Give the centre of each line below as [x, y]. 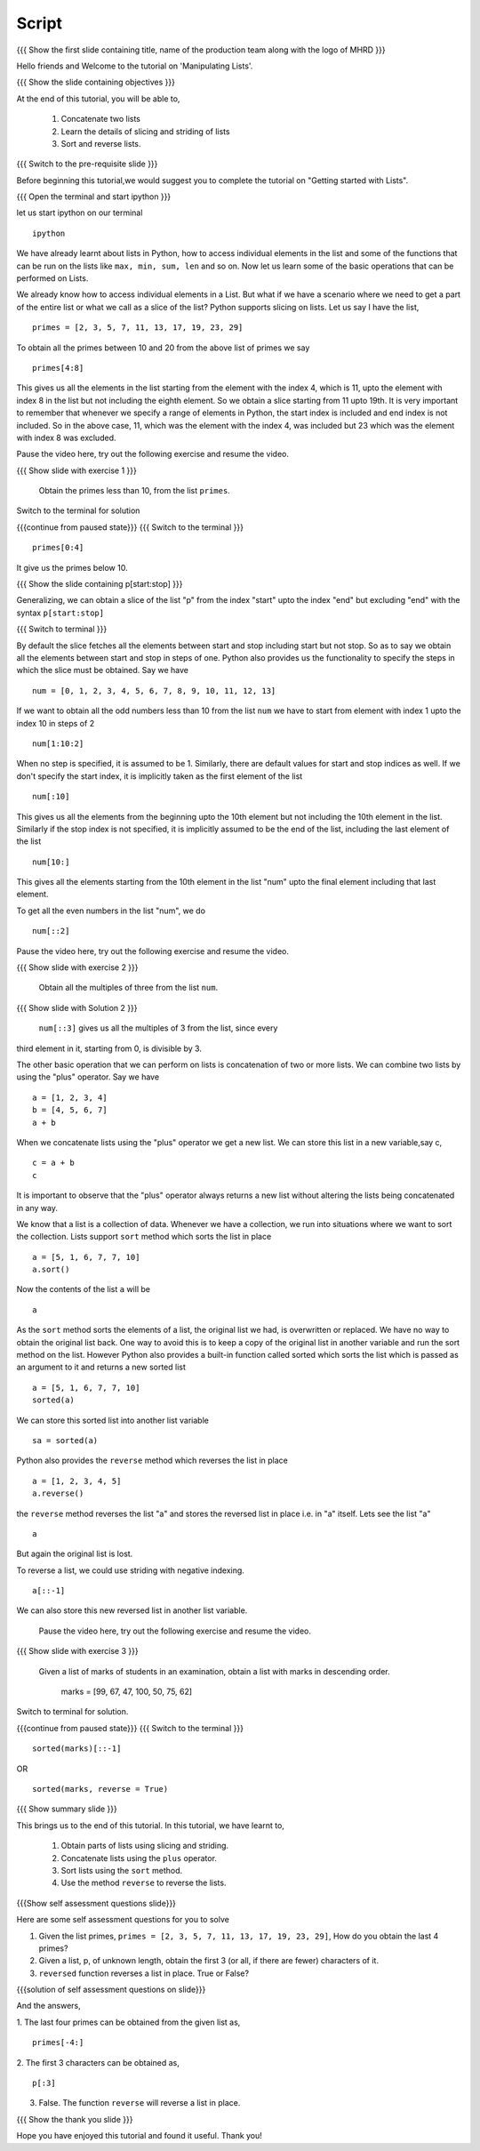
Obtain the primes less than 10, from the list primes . [134, 491]
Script [39, 23]
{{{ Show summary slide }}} [67, 1809]
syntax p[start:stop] [60, 613]
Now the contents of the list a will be [84, 1289]
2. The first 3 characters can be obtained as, [98, 2062]
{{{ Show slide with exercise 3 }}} [77, 1651]
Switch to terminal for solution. [72, 1712]
